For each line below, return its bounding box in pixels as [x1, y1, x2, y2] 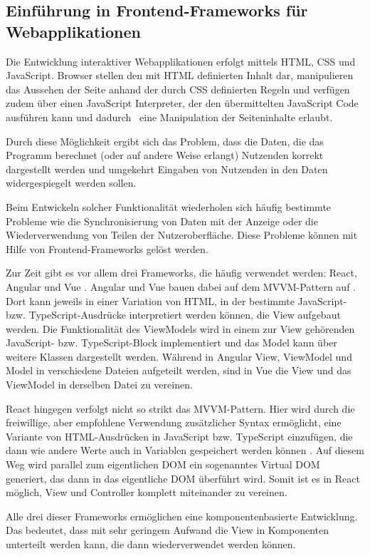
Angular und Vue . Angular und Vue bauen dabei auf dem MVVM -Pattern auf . [6, 279, 356, 294]
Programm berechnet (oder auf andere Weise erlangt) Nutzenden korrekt [6, 148, 324, 163]
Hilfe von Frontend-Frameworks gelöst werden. [6, 241, 208, 256]
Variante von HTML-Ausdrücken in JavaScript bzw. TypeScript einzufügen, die [6, 428, 353, 443]
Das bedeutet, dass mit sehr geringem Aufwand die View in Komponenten [6, 522, 329, 537]
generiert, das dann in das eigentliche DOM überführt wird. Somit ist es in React [6, 470, 360, 485]
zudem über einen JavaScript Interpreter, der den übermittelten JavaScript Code [6, 96, 359, 110]
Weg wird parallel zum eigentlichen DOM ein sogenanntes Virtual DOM [6, 457, 320, 472]
